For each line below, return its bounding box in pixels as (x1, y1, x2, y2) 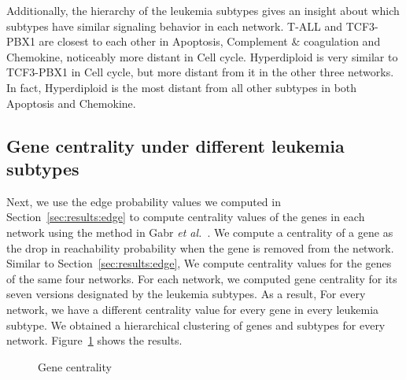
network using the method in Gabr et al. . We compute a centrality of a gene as (6, 223, 393, 240)
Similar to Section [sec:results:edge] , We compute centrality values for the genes (6, 255, 392, 271)
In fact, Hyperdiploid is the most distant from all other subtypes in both (6, 79, 357, 95)
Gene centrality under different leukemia (6, 133, 345, 157)
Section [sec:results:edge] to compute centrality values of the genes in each (6, 208, 365, 225)
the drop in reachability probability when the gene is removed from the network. (6, 239, 394, 256)
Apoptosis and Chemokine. (6, 94, 136, 111)
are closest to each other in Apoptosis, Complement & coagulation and (39, 33, 381, 50)
